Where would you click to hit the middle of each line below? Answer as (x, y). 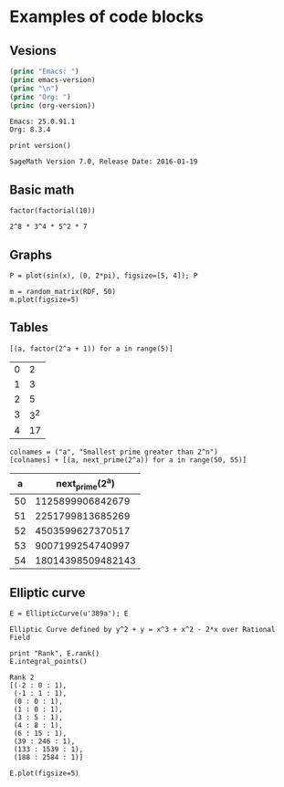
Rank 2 (22, 677)
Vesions (33, 51)
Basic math (42, 189)
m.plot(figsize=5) (44, 299)
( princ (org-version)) (53, 105)
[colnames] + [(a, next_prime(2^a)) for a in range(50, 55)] (128, 460)
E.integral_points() (49, 662)
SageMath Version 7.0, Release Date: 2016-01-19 (104, 162)
